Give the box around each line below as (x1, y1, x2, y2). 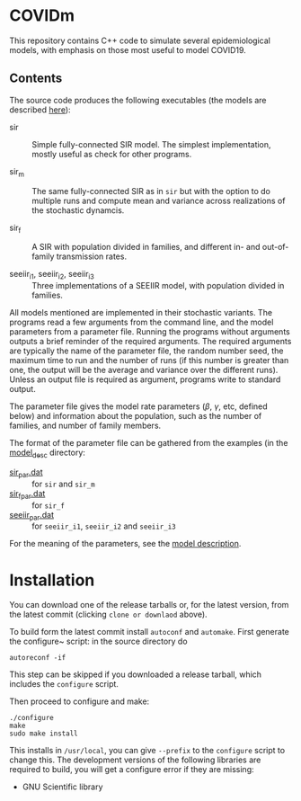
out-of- (261, 242, 289, 253)
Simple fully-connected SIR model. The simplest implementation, (31, 138, 271, 149)
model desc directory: (9, 447, 85, 459)
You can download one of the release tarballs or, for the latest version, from (9, 600, 289, 610)
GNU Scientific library (22, 781, 103, 792)
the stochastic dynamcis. (31, 204, 125, 216)
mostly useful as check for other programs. (31, 148, 192, 159)
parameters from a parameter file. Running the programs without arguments (9, 326, 290, 337)
